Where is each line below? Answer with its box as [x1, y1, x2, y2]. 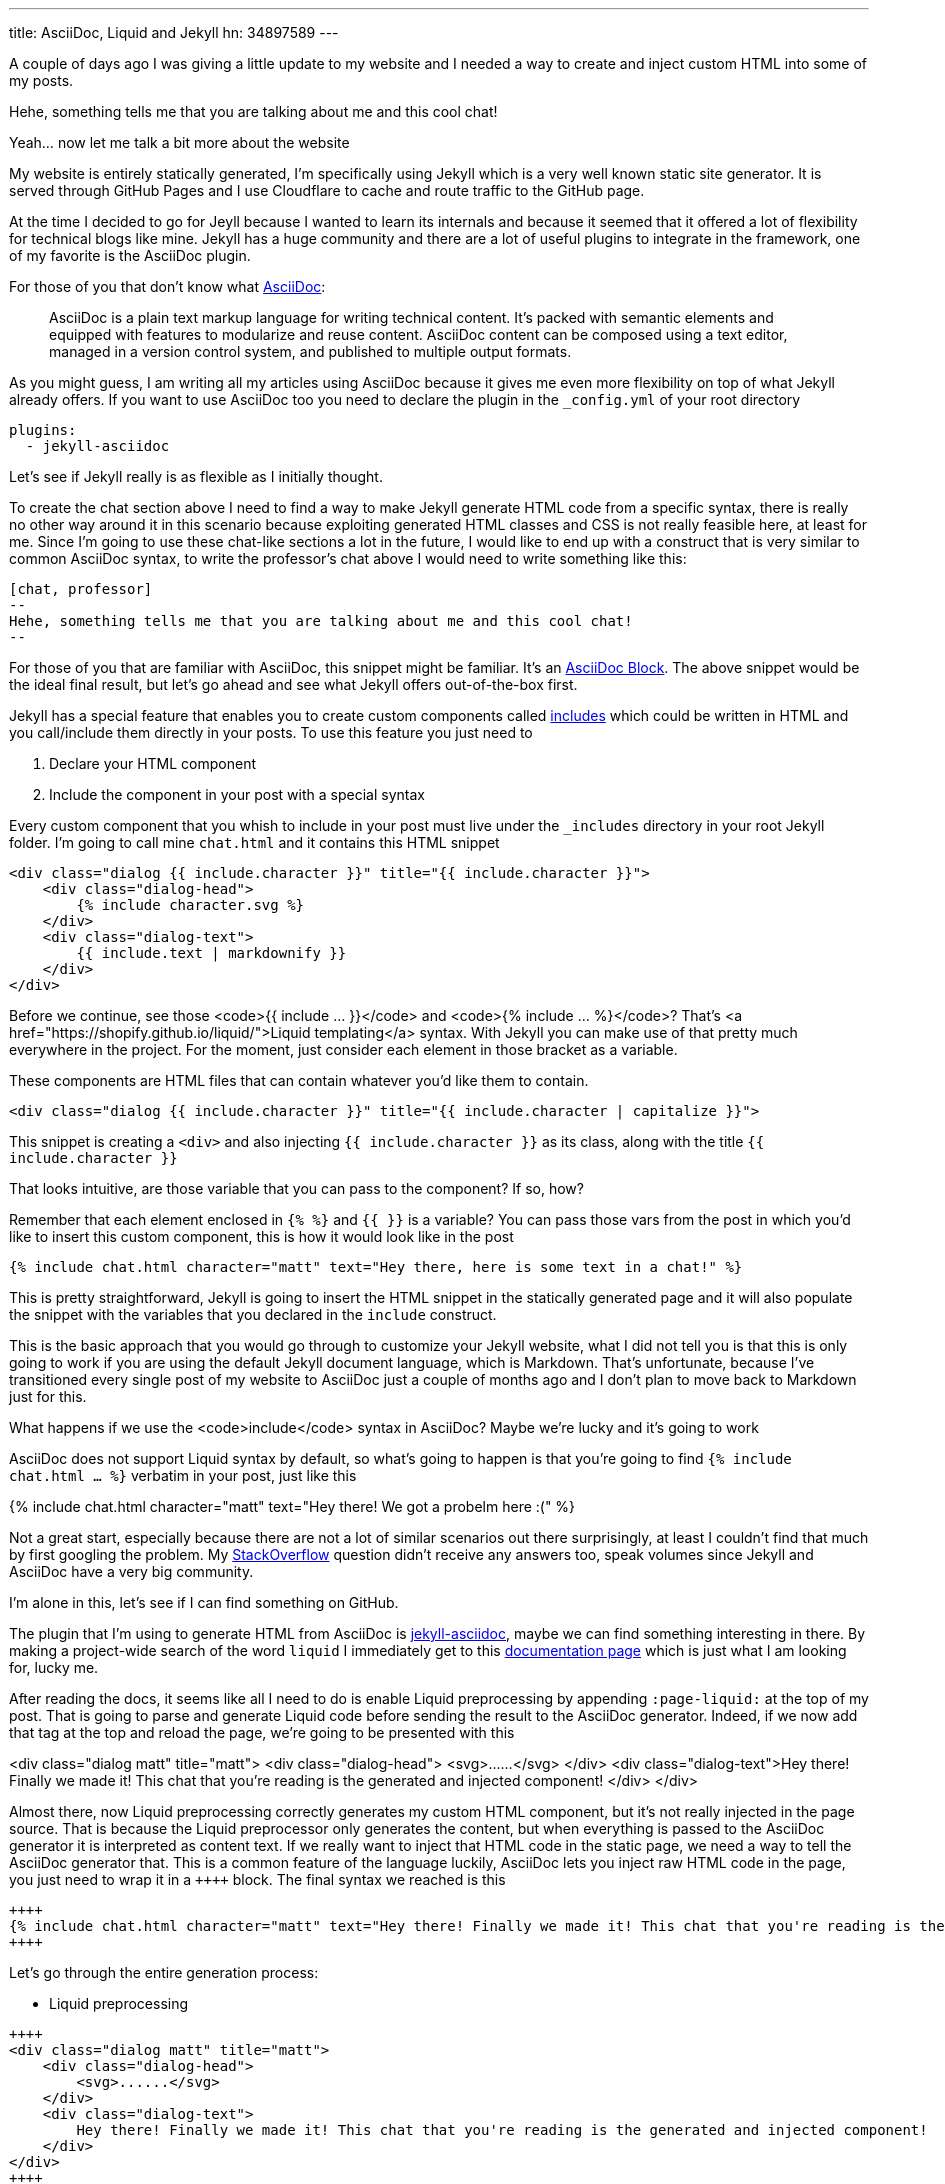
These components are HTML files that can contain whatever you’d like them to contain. [9, 1072, 589, 1089]
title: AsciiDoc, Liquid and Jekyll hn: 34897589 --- [9, 24, 339, 41]
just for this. [9, 1388, 87, 1405]
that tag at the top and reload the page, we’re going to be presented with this [9, 1724, 515, 1741]
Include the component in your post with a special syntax [49, 786, 425, 803]
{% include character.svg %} [76, 897, 305, 913]
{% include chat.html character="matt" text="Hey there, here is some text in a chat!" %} [9, 1259, 743, 1275]
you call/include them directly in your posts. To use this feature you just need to [9, 724, 533, 741]
